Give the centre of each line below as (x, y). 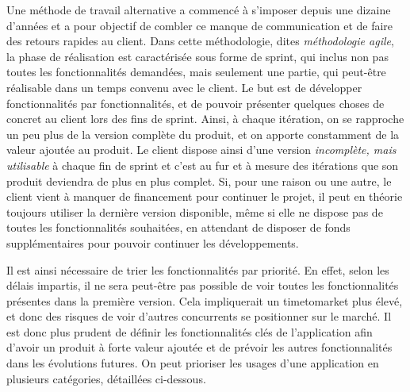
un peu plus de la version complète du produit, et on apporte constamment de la (203, 134)
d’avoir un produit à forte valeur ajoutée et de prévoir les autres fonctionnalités (199, 347)
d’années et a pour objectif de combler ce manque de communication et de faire (200, 25)
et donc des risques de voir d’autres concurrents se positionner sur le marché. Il (199, 316)
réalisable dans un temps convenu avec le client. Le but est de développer (184, 87)
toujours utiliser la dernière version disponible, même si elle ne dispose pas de (195, 211)
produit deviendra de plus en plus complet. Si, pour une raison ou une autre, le (199, 181)
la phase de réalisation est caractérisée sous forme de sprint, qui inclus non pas (197, 56)
